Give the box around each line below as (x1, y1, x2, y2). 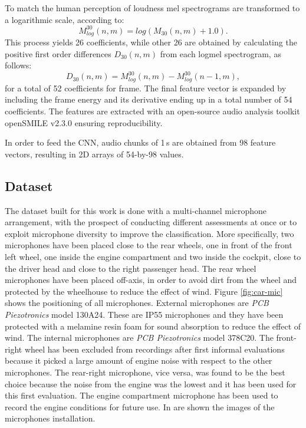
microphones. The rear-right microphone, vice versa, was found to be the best (5, 366, 285, 378)
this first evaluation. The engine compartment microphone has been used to (5, 389, 278, 401)
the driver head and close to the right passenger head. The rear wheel (5, 262, 256, 274)
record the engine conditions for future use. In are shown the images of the (5, 400, 275, 413)
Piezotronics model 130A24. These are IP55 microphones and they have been (5, 308, 284, 320)
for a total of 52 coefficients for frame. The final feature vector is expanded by (5, 81, 287, 94)
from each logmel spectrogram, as (160, 47, 281, 60)
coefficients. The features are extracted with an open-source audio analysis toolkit (5, 105, 300, 117)
